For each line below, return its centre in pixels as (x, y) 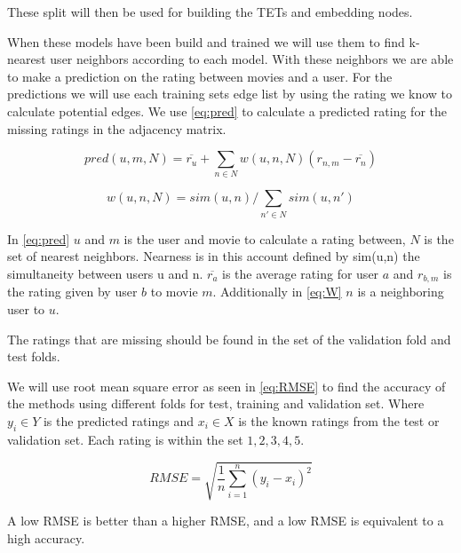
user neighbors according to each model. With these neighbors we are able (252, 59)
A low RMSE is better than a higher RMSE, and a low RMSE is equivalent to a (226, 520)
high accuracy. (46, 537)
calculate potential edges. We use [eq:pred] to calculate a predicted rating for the (227, 111)
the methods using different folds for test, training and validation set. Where (216, 403)
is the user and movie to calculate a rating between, (265, 238)
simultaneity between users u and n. (105, 273)
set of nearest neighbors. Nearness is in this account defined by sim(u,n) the (214, 256)
